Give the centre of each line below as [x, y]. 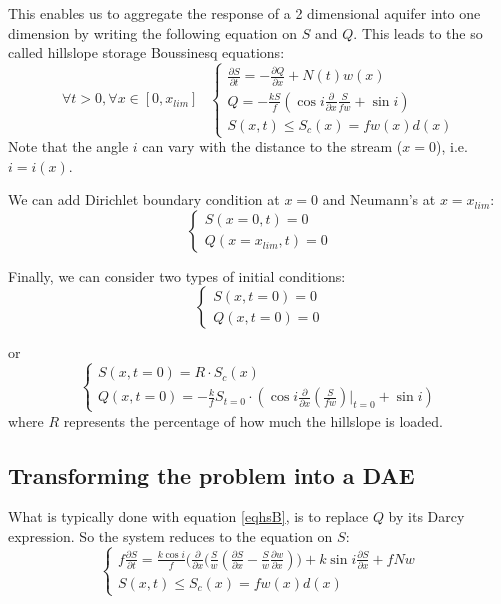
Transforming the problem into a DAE [211, 474]
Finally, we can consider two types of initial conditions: [177, 275]
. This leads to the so [418, 32]
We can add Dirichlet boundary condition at [144, 199]
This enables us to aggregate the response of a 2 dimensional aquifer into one [244, 13]
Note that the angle [68, 146]
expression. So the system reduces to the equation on [170, 535]
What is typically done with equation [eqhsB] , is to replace [188, 516]
